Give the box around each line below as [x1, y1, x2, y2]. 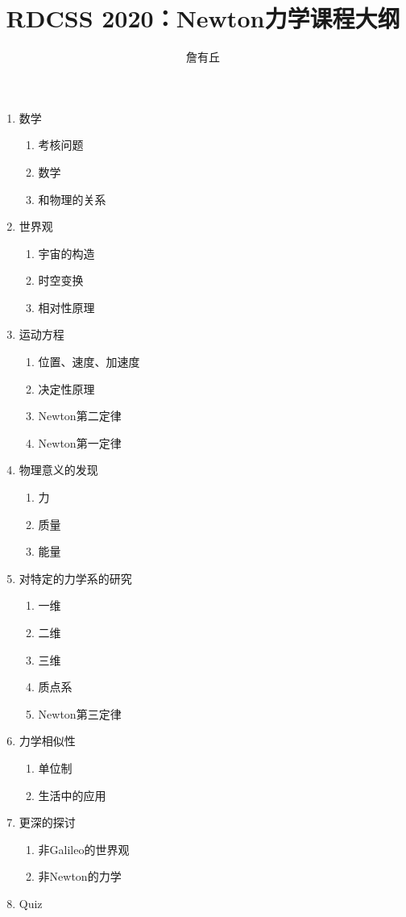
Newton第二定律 [38, 407, 122, 424]
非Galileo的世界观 [38, 840, 130, 857]
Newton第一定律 [38, 434, 122, 451]
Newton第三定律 [38, 705, 122, 722]
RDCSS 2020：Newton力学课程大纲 [6, 2, 400, 35]
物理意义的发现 [19, 461, 98, 478]
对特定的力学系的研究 [19, 569, 132, 586]
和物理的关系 [38, 190, 106, 207]
